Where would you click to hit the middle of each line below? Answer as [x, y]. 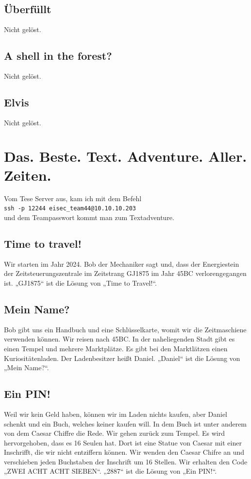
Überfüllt [28, 9]
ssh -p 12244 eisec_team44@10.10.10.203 [70, 209]
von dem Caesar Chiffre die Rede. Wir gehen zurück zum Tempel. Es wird [114, 433]
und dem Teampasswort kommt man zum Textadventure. [89, 217]
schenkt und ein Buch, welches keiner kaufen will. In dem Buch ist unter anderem [125, 423]
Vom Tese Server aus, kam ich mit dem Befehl [73, 198]
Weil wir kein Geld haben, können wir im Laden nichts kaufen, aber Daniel [116, 414]
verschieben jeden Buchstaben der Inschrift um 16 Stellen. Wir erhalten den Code [126, 461]
